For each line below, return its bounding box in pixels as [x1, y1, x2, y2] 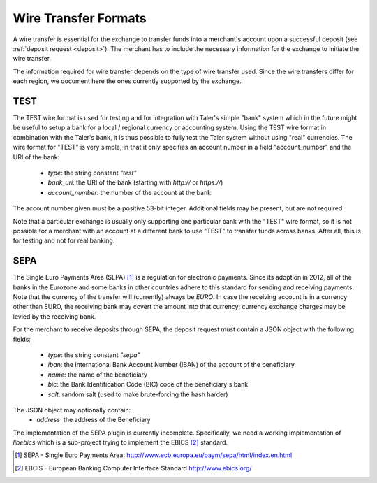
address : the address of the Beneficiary [36, 416, 151, 424]
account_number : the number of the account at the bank [47, 188, 212, 196]
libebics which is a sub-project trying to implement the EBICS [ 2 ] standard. [13, 438, 228, 447]
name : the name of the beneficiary [47, 370, 148, 379]
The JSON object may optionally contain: [13, 405, 131, 414]
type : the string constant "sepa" [47, 350, 140, 359]
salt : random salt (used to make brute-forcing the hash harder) [47, 390, 228, 398]
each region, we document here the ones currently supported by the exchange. [13, 77, 242, 85]
